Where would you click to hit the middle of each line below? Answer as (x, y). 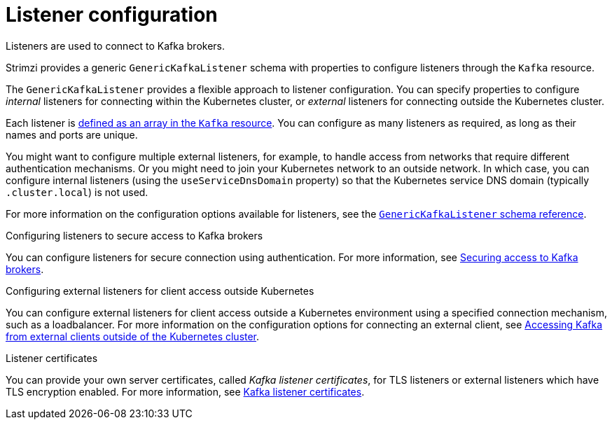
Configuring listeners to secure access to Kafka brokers (134, 235)
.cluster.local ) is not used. (77, 192)
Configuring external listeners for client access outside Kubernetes (160, 291)
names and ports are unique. (72, 134)
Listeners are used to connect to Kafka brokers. (115, 46)
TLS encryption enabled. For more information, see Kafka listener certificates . (185, 391)
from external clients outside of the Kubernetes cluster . (133, 336)
